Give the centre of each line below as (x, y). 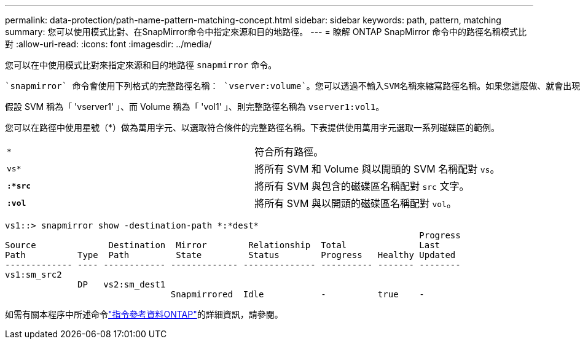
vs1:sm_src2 (33, 275)
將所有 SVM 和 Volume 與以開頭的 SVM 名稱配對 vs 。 (377, 169)
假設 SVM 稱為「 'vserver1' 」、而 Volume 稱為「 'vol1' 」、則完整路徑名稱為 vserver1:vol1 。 (195, 107)
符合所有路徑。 (289, 152)
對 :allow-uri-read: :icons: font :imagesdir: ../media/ (108, 44)
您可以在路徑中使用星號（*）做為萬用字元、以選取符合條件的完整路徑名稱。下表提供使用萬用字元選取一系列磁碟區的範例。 (253, 127)
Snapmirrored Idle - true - (297, 294)
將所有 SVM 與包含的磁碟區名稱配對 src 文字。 (362, 186)
